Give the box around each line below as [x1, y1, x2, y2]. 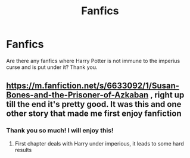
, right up [149, 90, 185, 100]
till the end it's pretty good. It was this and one [6, 99, 182, 109]
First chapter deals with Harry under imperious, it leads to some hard [14, 140, 185, 147]
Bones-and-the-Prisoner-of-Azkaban [6, 90, 149, 100]
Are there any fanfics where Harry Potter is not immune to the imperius [6, 57, 180, 64]
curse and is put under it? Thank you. [6, 64, 98, 71]
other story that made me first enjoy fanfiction [6, 109, 182, 119]
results [14, 146, 32, 153]
